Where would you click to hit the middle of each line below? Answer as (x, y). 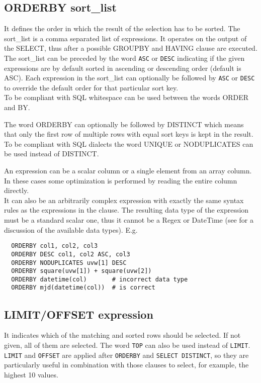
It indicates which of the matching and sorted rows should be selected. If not (122, 335)
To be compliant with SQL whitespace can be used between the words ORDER (126, 97)
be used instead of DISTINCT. (52, 154)
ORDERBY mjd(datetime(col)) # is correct (83, 288)
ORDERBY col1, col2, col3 (55, 246)
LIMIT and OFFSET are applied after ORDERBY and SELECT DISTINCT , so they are (126, 355)
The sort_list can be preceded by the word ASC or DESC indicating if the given (124, 58)
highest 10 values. (31, 374)
